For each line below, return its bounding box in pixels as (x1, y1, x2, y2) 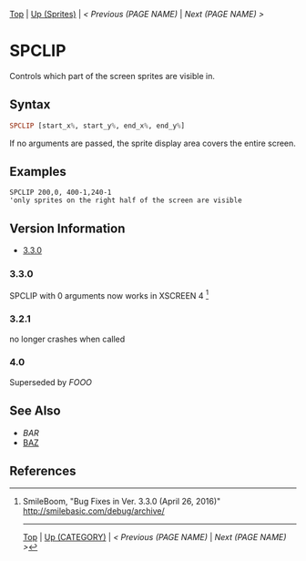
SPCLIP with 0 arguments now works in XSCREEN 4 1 (9, 288, 209, 301)
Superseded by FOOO (9, 376, 93, 387)
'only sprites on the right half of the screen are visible (9, 196, 243, 205)
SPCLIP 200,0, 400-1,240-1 (9, 188, 112, 198)
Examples (9, 164, 66, 179)
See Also (9, 403, 61, 419)
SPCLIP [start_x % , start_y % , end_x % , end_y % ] (9, 121, 185, 130)
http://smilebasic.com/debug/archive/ (22, 505, 166, 516)
